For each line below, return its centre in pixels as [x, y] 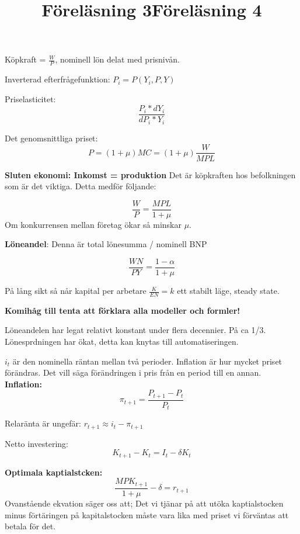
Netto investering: [37, 443]
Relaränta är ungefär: [43, 423]
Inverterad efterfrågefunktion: [57, 79]
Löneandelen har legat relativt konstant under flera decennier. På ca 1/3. [135, 330]
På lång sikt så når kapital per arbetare [76, 291]
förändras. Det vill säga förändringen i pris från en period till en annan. [133, 372]
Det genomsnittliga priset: [51, 138]
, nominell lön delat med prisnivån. [118, 59]
